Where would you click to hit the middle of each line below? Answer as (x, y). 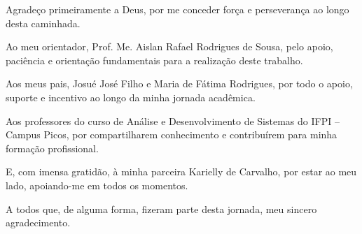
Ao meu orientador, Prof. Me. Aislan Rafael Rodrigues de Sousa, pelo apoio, (169, 46)
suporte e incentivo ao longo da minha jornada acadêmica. (131, 97)
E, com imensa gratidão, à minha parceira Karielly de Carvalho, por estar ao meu (181, 171)
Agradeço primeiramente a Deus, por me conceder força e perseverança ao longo (177, 9)
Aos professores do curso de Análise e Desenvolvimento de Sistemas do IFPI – (173, 120)
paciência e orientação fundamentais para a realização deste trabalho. (154, 60)
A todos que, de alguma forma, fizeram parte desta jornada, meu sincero (161, 209)
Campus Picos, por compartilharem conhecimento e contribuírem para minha (172, 134)
